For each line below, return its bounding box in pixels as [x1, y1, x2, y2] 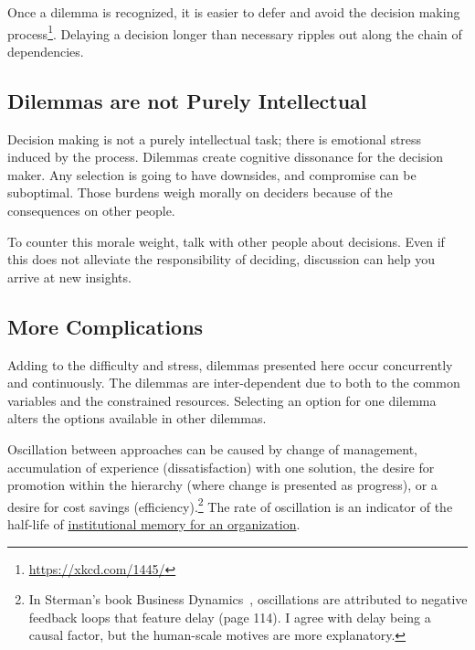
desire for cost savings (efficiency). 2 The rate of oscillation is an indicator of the [7, 494, 453, 516]
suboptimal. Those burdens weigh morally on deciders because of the [7, 183, 393, 202]
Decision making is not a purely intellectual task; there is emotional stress [7, 129, 422, 148]
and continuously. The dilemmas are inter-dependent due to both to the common [7, 373, 460, 392]
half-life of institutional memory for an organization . [7, 515, 301, 533]
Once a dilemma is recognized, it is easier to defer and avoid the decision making [7, 3, 460, 21]
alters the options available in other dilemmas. [7, 409, 267, 428]
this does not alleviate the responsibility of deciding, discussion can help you [7, 250, 436, 269]
